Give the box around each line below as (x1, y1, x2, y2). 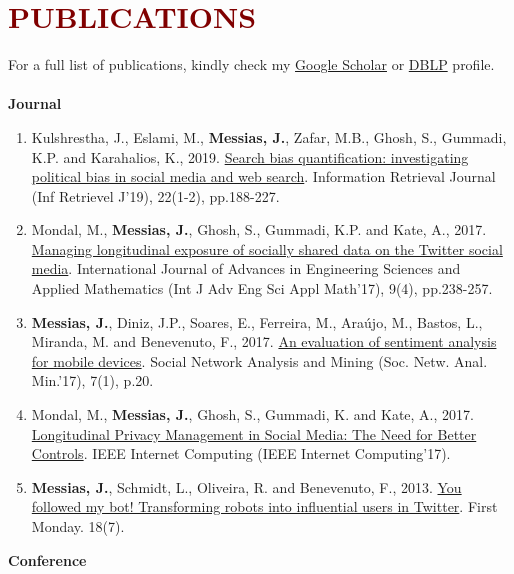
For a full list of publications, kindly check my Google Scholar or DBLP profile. (8, 54, 495, 75)
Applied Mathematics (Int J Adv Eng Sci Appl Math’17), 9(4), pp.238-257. (31, 278, 493, 299)
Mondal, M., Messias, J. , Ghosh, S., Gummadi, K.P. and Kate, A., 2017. (31, 219, 487, 240)
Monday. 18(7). (31, 516, 125, 536)
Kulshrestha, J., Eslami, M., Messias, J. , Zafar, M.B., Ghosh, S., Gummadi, (31, 126, 507, 147)
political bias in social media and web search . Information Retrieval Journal (31, 166, 496, 187)
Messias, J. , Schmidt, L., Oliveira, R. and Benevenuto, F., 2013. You (31, 476, 462, 497)
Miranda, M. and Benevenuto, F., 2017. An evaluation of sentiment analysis (31, 331, 497, 352)
